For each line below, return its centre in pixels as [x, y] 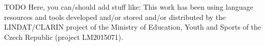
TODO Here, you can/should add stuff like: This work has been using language [129, 7]
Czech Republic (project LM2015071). [64, 37]
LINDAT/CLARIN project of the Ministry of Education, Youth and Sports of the [133, 27]
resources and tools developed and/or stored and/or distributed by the [115, 17]
